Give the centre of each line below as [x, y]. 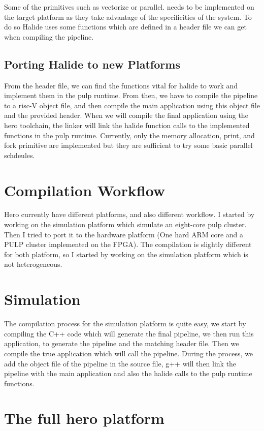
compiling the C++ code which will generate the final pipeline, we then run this [129, 333]
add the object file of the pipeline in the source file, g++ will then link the [120, 363]
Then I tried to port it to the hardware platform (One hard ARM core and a [124, 234]
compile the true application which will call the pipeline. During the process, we [129, 353]
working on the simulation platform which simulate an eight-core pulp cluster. [125, 224]
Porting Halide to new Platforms [92, 64]
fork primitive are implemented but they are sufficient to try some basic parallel [128, 145]
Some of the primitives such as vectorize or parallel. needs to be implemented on [129, 7]
